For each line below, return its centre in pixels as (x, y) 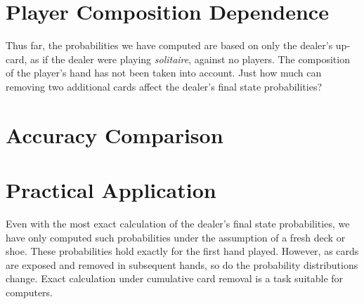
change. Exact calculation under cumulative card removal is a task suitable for (175, 278)
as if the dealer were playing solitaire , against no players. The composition (190, 59)
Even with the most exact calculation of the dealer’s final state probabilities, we (178, 223)
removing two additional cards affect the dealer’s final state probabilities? (164, 86)
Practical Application (111, 190)
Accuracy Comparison (115, 134)
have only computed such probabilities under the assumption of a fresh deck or (176, 237)
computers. (30, 292)
